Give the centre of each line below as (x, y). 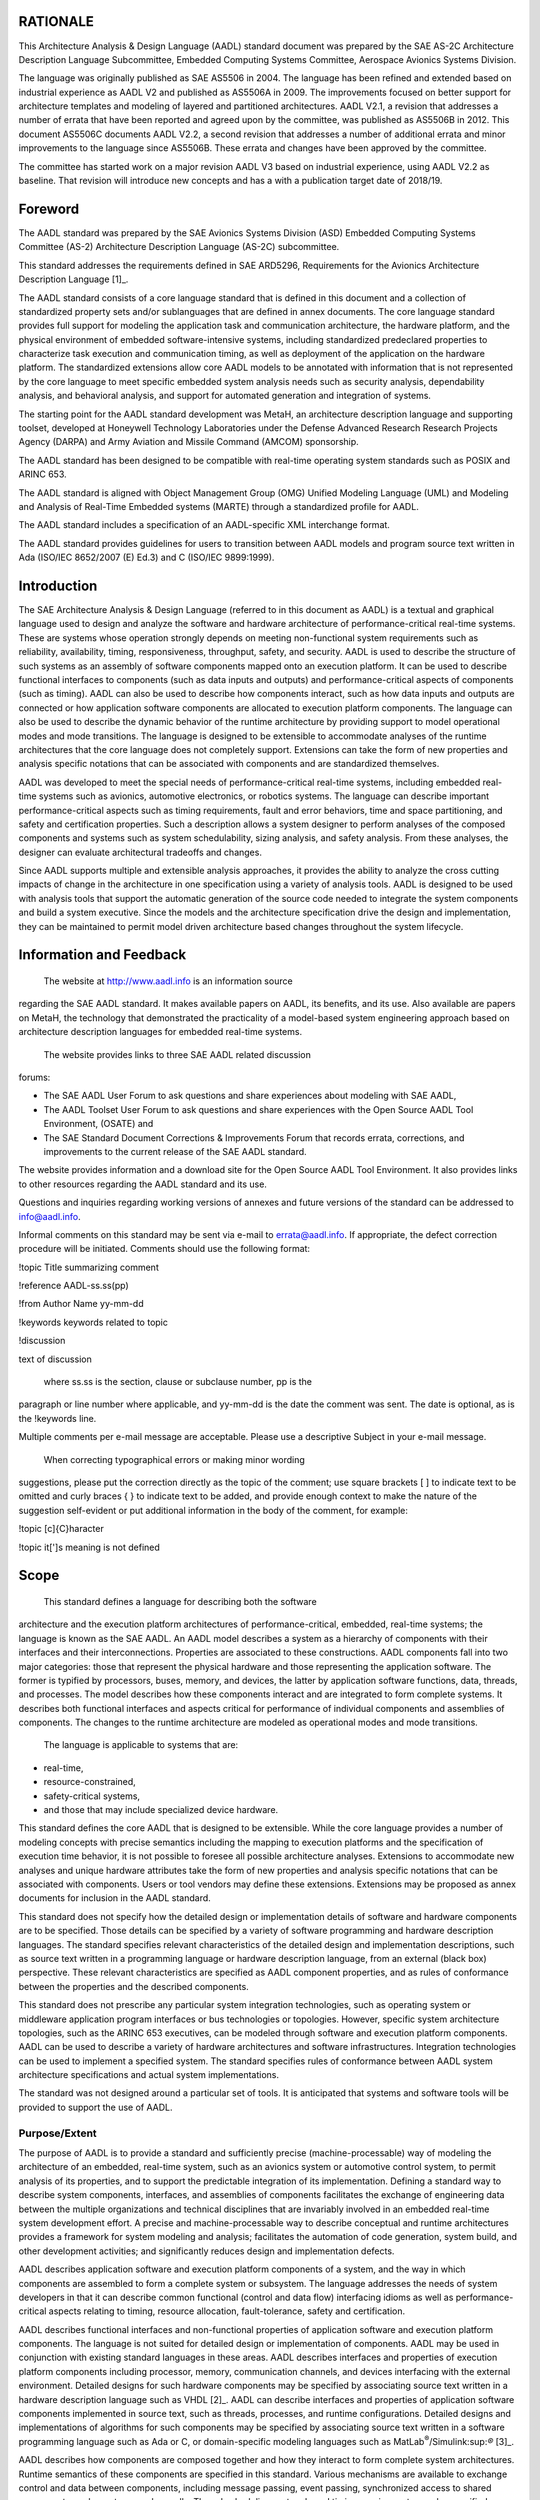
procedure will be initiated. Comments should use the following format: (164, 1249)
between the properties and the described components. (133, 1986)
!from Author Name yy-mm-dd (81, 1304)
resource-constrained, (90, 1782)
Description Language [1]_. (73, 279)
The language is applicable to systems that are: (141, 1745)
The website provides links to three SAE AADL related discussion (177, 1054)
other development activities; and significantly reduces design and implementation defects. (206, 2251)
